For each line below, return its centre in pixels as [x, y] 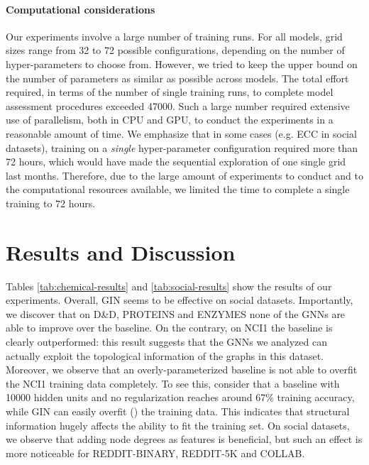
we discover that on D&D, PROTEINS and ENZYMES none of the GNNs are [176, 313]
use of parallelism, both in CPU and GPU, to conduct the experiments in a [170, 120]
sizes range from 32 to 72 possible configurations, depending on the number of [175, 50]
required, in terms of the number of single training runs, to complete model [170, 92]
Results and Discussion [121, 252]
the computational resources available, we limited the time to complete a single [178, 189]
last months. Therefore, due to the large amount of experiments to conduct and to [184, 175]
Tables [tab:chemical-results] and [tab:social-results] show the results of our [169, 286]
